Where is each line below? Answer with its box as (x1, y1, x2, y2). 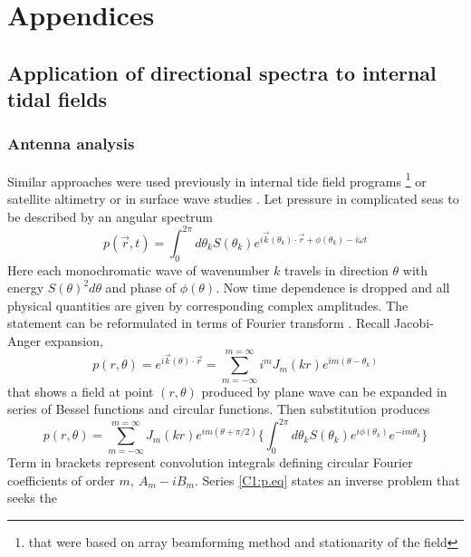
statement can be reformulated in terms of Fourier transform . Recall (7, 313, 390, 332)
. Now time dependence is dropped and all (216, 278, 450, 297)
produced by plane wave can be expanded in (201, 381, 447, 400)
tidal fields (7, 85, 108, 113)
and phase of (105, 278, 177, 297)
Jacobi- (394, 313, 434, 332)
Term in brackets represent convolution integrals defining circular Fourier (7, 453, 413, 472)
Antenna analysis (7, 132, 135, 155)
